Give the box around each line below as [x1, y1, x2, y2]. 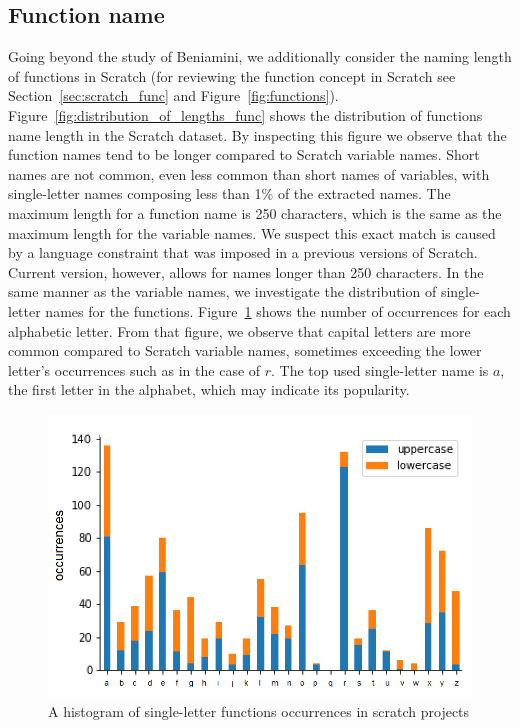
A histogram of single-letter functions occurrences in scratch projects [48, 700, 470, 721]
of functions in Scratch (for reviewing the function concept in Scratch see [8, 65, 456, 86]
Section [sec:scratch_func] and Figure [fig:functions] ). [8, 85, 339, 106]
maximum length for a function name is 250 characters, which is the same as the [8, 202, 502, 223]
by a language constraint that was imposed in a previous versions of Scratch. [8, 242, 478, 263]
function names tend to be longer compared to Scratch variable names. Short [8, 144, 480, 165]
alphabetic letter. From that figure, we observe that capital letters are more [8, 320, 471, 341]
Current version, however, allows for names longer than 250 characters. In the [8, 261, 484, 282]
